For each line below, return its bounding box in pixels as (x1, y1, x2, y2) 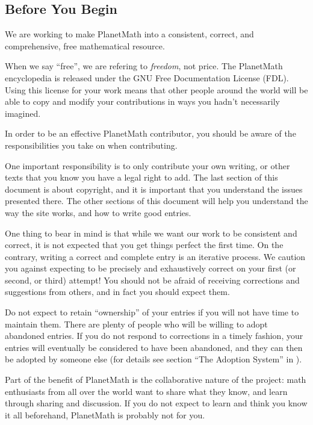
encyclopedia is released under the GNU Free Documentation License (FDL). (5, 71, 289, 84)
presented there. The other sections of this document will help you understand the (5, 194, 308, 207)
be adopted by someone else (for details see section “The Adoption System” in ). (5, 353, 302, 365)
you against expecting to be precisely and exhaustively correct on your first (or (5, 262, 296, 275)
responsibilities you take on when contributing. (5, 138, 178, 151)
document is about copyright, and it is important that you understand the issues (5, 182, 303, 195)
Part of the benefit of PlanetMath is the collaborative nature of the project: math (5, 373, 306, 386)
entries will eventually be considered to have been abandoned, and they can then (5, 341, 303, 353)
